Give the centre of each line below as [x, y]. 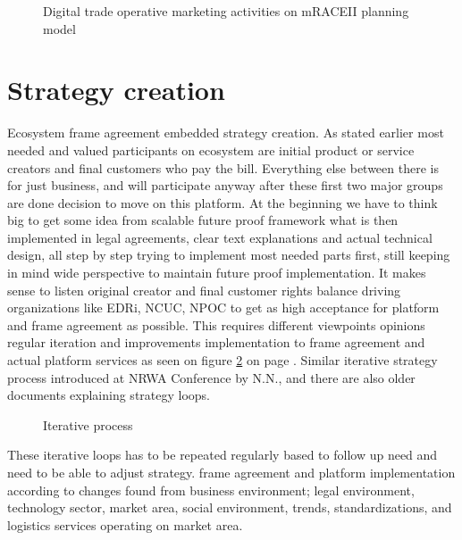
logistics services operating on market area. [125, 524]
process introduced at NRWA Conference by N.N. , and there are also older [211, 377]
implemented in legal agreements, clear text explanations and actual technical [220, 237]
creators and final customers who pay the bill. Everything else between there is [223, 167]
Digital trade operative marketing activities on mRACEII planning [226, 11]
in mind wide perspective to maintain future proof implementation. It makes [217, 273]
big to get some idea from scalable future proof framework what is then [203, 220]
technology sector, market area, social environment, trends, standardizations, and [230, 507]
